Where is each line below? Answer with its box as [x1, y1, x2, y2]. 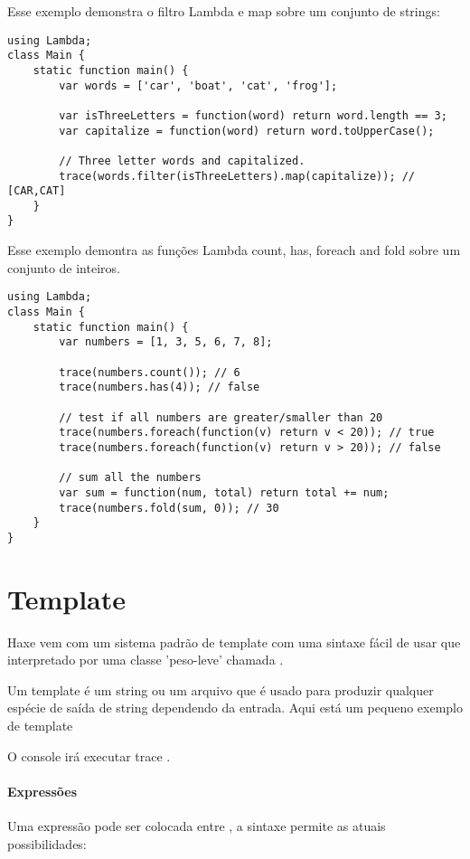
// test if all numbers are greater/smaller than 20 [59, 411, 383, 424]
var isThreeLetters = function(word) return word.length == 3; [59, 109, 447, 122]
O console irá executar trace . [7, 746, 171, 765]
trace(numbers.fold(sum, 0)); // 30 [59, 501, 279, 514]
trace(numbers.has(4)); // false [59, 381, 260, 394]
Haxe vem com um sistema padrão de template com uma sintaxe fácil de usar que [7, 632, 461, 651]
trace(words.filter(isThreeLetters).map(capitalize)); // [59, 169, 416, 183]
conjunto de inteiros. [7, 258, 120, 277]
